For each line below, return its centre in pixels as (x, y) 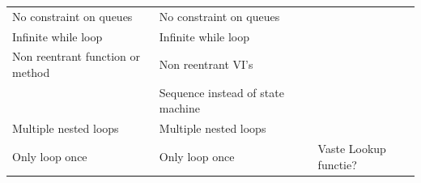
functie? (337, 164)
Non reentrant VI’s (206, 64)
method (31, 72)
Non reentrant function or (77, 56)
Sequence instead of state (221, 92)
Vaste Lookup (352, 149)
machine (179, 108)
